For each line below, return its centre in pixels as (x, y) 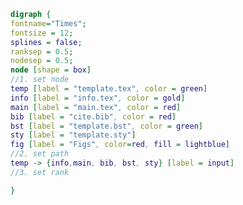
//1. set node (40, 80)
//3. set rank (40, 172)
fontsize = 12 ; (42, 33)
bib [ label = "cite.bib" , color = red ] (93, 116)
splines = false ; (46, 42)
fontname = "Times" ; (48, 23)
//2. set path (40, 154)
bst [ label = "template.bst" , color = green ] (106, 126)
